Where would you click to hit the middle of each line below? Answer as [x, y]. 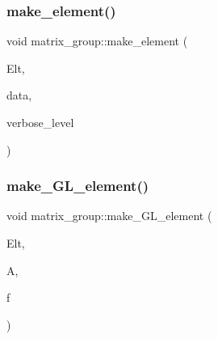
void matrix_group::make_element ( [97, 41]
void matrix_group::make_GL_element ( [109, 216]
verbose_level [40, 122]
